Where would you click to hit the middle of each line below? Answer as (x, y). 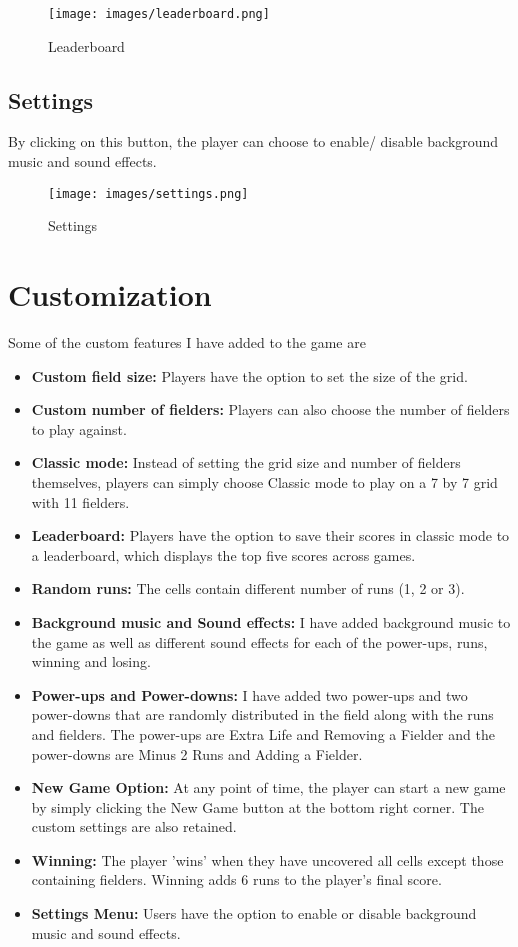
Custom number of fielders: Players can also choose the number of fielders (270, 409)
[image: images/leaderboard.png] (159, 14)
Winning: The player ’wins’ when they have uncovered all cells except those (267, 859)
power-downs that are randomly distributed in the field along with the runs (262, 714)
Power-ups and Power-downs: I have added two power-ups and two (249, 694)
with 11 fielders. (80, 501)
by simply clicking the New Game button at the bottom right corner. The (257, 806)
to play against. (79, 428)
